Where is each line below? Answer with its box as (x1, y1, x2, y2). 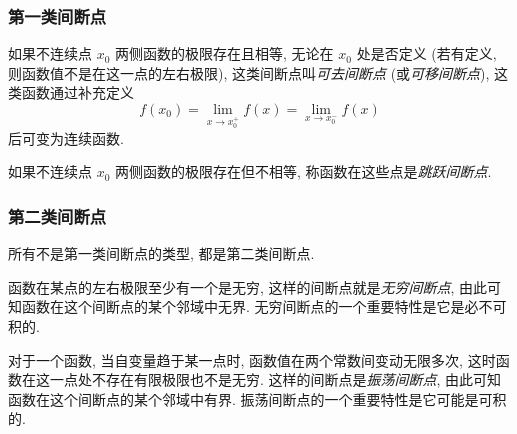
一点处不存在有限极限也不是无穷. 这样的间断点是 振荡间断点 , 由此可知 (49, 369, 502, 390)
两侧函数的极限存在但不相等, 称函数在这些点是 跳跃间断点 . (115, 161, 492, 182)
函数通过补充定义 (21, 82, 134, 103)
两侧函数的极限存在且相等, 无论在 (115, 43, 334, 64)
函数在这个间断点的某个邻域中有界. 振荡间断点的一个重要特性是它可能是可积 (8, 388, 507, 409)
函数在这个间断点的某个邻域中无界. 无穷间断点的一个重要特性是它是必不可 (21, 296, 507, 317)
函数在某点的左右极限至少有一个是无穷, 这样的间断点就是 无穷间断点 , (8, 276, 455, 297)
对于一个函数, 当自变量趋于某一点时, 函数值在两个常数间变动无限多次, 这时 (8, 349, 496, 370)
